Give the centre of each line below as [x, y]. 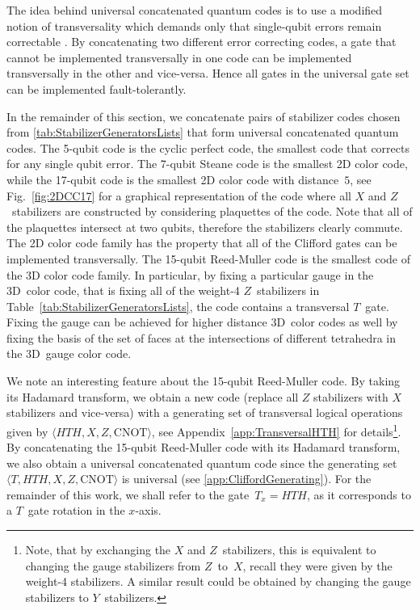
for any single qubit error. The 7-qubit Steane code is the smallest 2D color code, [207, 164]
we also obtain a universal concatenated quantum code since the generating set [202, 463]
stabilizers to [57, 597]
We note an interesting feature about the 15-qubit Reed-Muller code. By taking [204, 381]
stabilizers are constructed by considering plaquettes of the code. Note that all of [212, 211]
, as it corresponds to [359, 494]
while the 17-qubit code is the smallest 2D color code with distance [173, 179]
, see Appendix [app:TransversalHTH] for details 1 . [276, 430]
